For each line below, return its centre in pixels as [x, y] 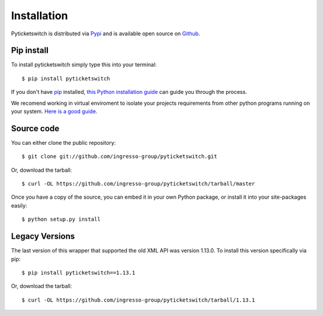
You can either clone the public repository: [63, 142]
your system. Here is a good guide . [54, 111]
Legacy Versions [43, 236]
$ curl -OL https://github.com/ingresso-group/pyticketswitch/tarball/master [138, 184]
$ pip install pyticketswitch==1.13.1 [79, 273]
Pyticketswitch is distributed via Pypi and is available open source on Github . [106, 34]
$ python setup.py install [61, 219]
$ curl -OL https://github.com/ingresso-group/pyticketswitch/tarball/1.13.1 [138, 300]
